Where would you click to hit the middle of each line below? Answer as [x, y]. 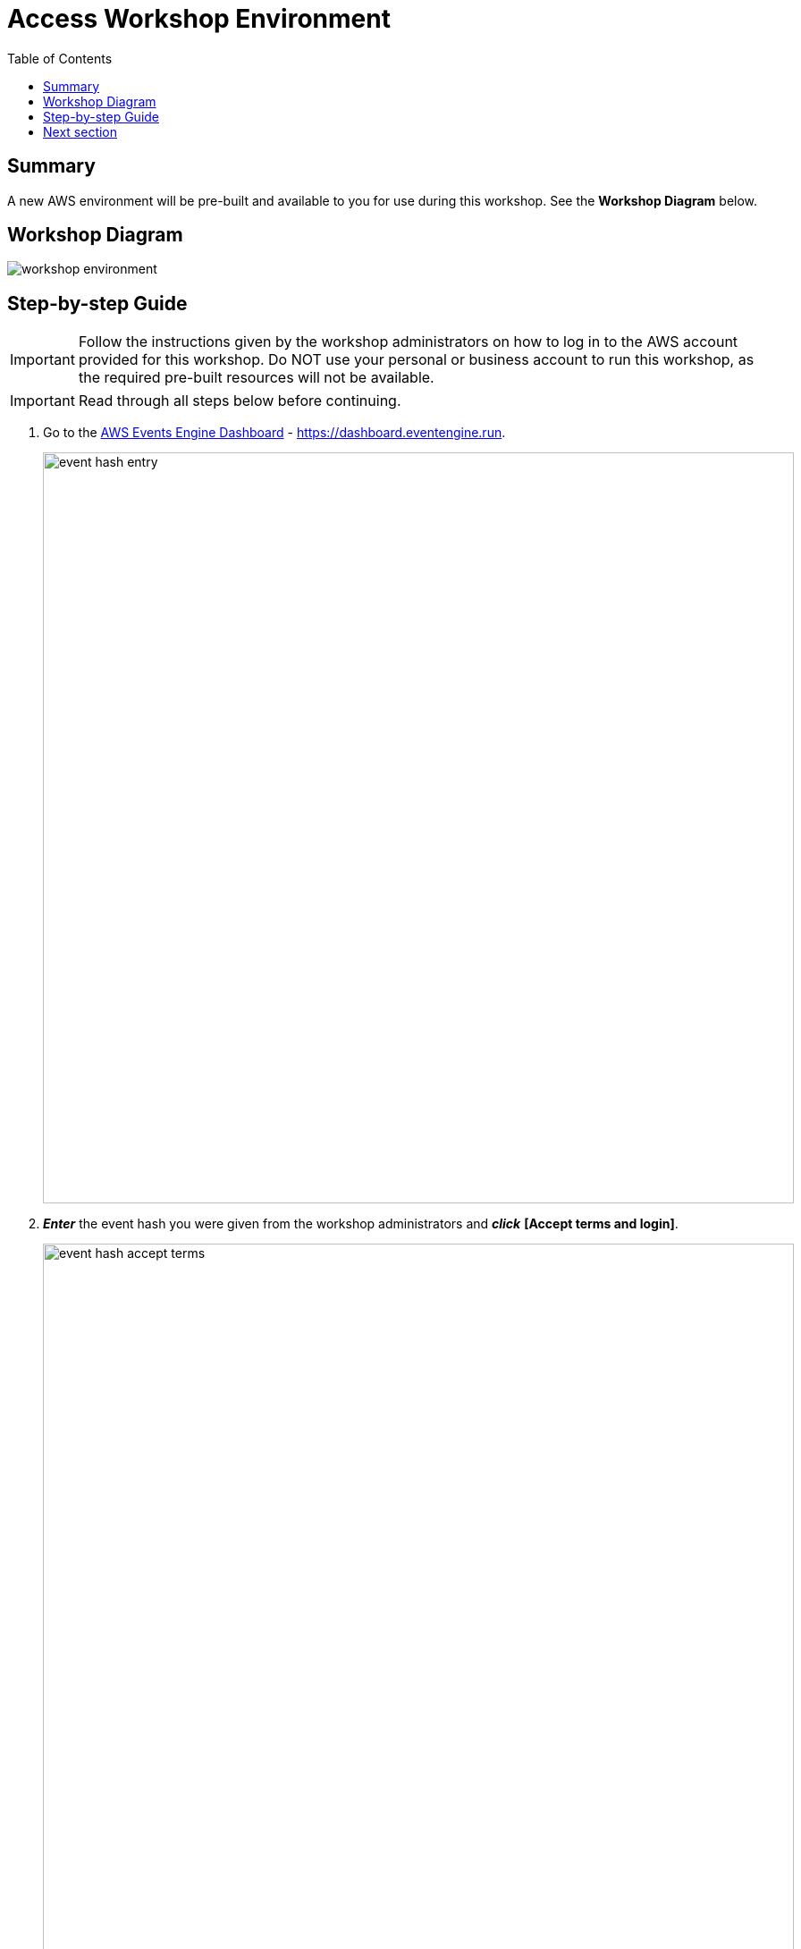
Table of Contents [60, 58]
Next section [80, 131]
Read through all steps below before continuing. [240, 401]
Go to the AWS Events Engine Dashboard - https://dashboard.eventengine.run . [274, 433]
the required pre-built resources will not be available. [256, 378]
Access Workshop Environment [199, 19]
